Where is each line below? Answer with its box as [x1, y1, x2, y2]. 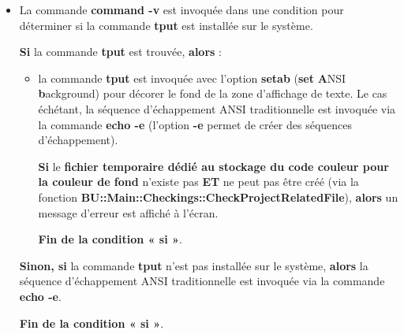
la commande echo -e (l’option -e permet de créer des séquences [38, 116, 353, 132]
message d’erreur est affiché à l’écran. [38, 204, 219, 221]
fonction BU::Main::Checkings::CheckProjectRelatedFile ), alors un [38, 188, 398, 205]
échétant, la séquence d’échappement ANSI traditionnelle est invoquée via [38, 100, 396, 117]
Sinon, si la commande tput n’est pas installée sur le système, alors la [19, 257, 368, 273]
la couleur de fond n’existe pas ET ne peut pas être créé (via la [38, 173, 359, 190]
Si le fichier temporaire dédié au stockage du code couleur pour [38, 158, 389, 174]
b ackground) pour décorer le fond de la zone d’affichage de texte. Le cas [38, 85, 387, 102]
